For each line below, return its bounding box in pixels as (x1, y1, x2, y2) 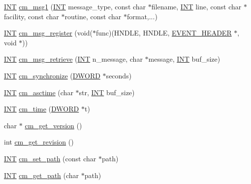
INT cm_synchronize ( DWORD (4, 70, 100, 80)
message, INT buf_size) (148, 54, 220, 64)
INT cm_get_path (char (4, 170, 79, 180)
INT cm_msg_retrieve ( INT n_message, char (4, 54, 143, 64)
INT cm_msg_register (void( (4, 28, 93, 38)
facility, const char (4, 11, 59, 21)
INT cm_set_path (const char (4, 153, 96, 163)
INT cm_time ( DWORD (4, 104, 79, 114)
